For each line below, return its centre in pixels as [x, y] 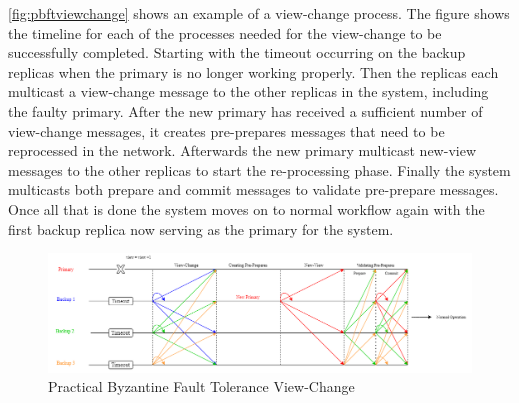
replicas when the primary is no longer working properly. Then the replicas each [253, 71]
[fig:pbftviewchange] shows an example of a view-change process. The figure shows [259, 13]
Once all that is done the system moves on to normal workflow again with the [246, 208]
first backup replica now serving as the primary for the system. [201, 228]
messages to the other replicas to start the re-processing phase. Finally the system [259, 169]
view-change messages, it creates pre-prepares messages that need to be [226, 130]
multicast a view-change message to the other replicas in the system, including [248, 91]
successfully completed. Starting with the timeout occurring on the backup [237, 52]
